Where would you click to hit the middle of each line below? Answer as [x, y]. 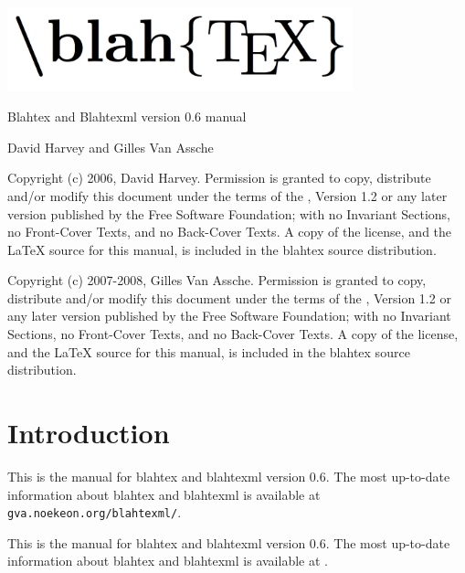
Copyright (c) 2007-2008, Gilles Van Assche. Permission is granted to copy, [217, 280]
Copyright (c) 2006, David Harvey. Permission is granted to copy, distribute [219, 178]
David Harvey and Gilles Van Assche [111, 147]
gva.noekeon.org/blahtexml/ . [95, 512]
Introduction [89, 433]
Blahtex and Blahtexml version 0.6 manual [127, 117]
